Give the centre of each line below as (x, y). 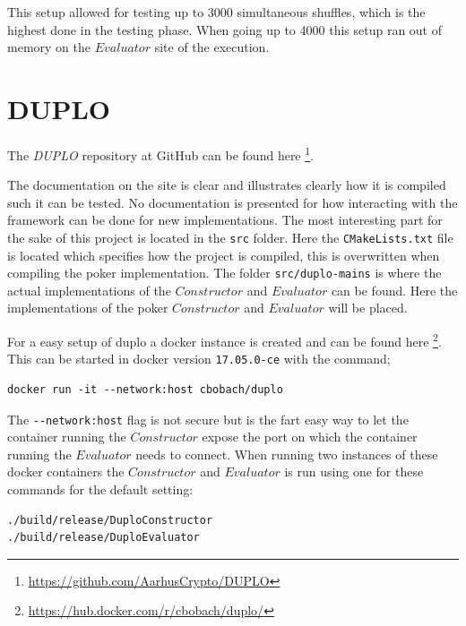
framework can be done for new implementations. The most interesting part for (225, 220)
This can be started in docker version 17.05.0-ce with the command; (199, 359)
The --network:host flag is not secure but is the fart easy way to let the (208, 419)
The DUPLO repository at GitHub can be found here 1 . (160, 153)
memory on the (49, 47)
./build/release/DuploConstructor (110, 520)
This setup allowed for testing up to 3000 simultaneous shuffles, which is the (216, 12)
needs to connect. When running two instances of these (287, 454)
